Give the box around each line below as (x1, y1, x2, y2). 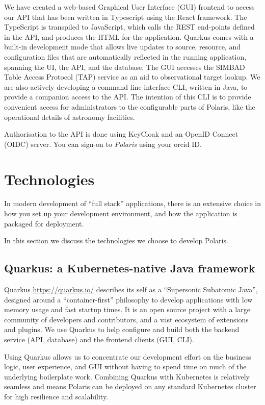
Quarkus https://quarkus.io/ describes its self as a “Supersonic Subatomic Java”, (4, 284, 258, 295)
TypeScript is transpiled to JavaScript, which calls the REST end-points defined (4, 21, 255, 32)
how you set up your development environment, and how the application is (4, 208, 237, 219)
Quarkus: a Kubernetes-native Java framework (4, 260, 255, 276)
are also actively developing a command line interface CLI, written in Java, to (4, 81, 248, 92)
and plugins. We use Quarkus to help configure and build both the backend (4, 324, 240, 335)
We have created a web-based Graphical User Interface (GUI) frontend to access (4, 2, 255, 12)
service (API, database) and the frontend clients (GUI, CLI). (4, 334, 194, 344)
